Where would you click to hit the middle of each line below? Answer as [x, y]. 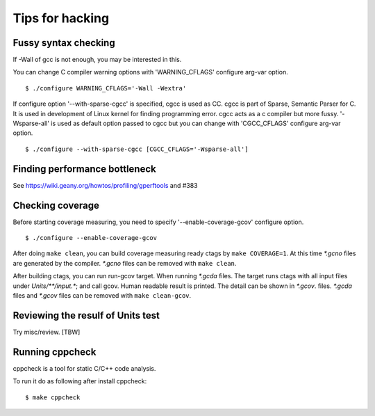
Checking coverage [56, 205]
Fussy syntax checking [64, 43]
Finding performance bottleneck [84, 169]
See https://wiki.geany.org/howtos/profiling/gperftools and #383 [105, 185]
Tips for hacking [61, 18]
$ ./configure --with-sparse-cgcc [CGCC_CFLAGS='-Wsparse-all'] [137, 149]
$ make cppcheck [53, 397]
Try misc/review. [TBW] [47, 332]
